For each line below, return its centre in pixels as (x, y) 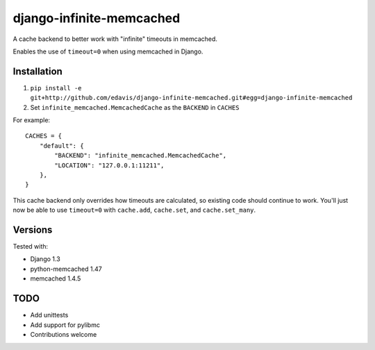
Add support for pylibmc (65, 325)
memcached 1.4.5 (56, 278)
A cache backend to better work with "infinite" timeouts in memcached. (115, 39)
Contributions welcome (64, 334)
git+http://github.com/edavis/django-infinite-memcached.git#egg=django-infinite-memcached (191, 98)
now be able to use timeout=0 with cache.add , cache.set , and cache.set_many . (134, 210)
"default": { (61, 145)
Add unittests (49, 315)
